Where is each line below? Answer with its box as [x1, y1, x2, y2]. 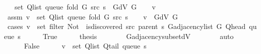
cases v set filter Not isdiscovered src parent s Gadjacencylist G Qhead [7, 21, 246, 31]
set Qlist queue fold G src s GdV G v [14, 1, 156, 11]
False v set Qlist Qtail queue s [24, 40, 147, 51]
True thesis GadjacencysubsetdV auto [43, 30, 234, 41]
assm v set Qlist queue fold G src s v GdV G [7, 11, 178, 21]
